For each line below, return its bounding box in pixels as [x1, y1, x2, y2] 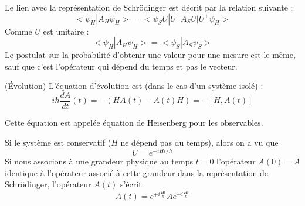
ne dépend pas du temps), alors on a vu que [120, 136, 279, 148]
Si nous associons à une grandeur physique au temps [5, 155, 193, 167]
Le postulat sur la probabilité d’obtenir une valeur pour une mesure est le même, [5, 49, 296, 61]
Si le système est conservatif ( [5, 136, 111, 148]
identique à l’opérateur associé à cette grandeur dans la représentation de [5, 166, 268, 178]
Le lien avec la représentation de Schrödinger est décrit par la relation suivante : [5, 1, 293, 13]
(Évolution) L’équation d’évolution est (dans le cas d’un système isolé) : [5, 80, 263, 92]
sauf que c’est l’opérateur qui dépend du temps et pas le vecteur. [5, 60, 238, 72]
